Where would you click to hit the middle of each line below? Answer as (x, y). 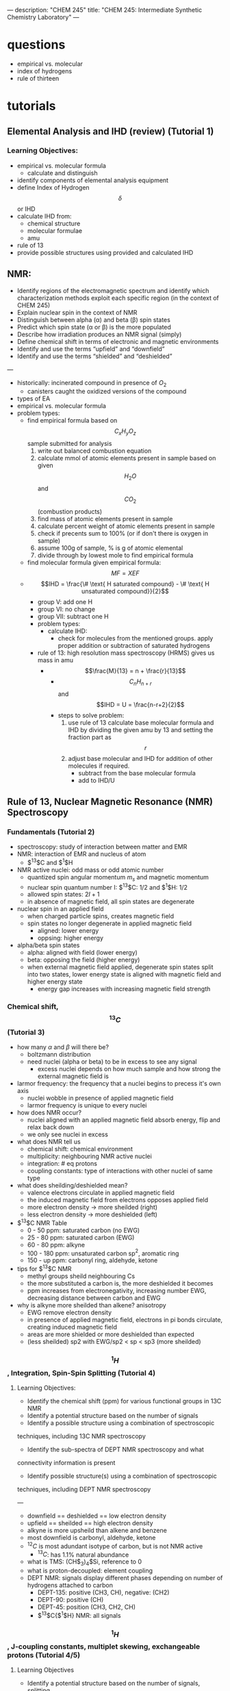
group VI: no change (66, 609)
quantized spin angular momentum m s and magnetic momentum (118, 878)
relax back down (51, 1127)
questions (36, 45)
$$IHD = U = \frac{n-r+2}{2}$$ (140, 704)
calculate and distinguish (62, 173)
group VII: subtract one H (73, 616)
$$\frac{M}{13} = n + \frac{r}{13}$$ (135, 671)
